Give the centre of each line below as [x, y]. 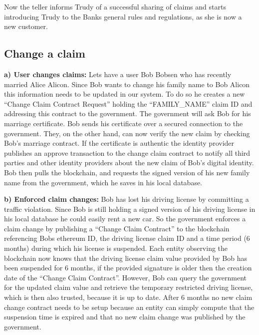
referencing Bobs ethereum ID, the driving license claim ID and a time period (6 [127, 238]
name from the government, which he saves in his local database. [103, 182]
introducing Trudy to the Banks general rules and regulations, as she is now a [123, 16]
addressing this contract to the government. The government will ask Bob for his [128, 113]
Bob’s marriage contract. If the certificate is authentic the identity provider [119, 143]
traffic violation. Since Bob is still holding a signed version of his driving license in [130, 209]
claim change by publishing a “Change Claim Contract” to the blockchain [117, 228]
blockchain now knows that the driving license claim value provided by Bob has [126, 258]
